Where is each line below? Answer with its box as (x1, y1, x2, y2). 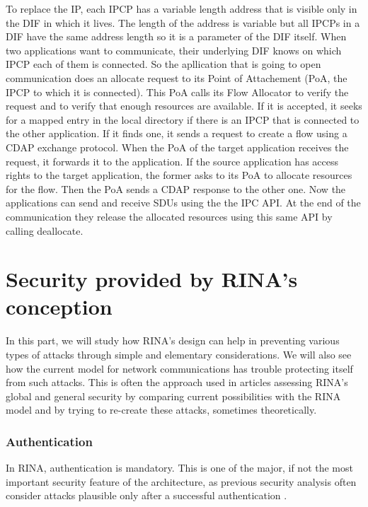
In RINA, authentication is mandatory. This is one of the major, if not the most (6, 460, 353, 475)
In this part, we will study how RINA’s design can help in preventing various (6, 333, 340, 348)
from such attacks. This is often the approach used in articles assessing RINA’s (6, 375, 348, 390)
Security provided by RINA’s (6, 264, 298, 293)
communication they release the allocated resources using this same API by (6, 209, 333, 223)
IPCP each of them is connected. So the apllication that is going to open (6, 57, 321, 71)
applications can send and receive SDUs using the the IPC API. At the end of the (6, 195, 361, 210)
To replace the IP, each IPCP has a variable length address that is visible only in (6, 1, 357, 16)
